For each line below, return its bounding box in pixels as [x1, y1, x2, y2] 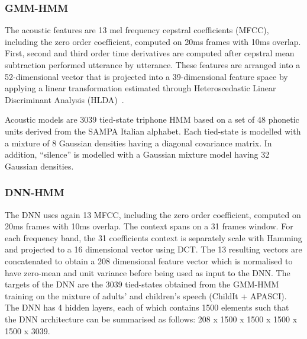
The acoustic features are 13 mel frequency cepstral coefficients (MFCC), [5, 24, 269, 36]
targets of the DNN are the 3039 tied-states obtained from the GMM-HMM [5, 278, 279, 290]
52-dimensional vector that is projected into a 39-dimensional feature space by [5, 70, 288, 82]
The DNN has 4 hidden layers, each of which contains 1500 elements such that [5, 301, 289, 314]
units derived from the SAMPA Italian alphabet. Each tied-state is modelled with [5, 124, 301, 137]
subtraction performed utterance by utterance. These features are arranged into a [5, 59, 300, 71]
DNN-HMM [5, 185, 64, 200]
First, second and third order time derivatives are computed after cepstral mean [5, 47, 295, 59]
